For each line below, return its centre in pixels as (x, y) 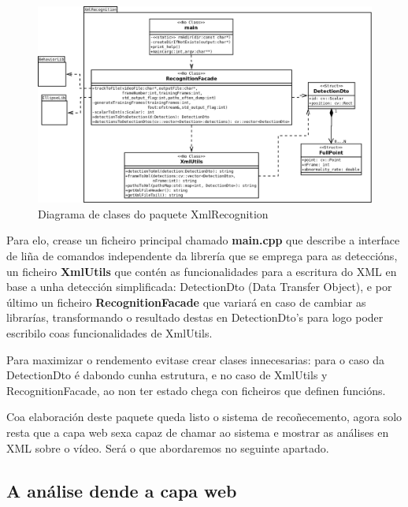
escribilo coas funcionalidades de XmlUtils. (109, 333)
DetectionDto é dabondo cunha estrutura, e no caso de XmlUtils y (167, 375)
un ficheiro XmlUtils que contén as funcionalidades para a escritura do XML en (202, 271)
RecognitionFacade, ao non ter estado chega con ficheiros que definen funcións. (196, 390)
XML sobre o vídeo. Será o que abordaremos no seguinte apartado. (168, 447)
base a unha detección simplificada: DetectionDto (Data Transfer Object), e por (199, 287)
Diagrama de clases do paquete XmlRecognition (153, 213)
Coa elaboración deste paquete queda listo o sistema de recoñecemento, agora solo (204, 417)
